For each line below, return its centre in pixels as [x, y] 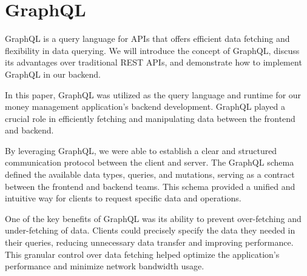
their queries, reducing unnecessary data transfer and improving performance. [149, 242]
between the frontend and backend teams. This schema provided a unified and [150, 186]
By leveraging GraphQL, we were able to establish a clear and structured [141, 150]
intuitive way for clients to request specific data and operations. [123, 198]
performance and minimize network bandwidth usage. [105, 266]
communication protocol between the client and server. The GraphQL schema [150, 162]
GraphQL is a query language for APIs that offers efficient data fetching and [147, 39]
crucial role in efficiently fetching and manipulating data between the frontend [150, 118]
